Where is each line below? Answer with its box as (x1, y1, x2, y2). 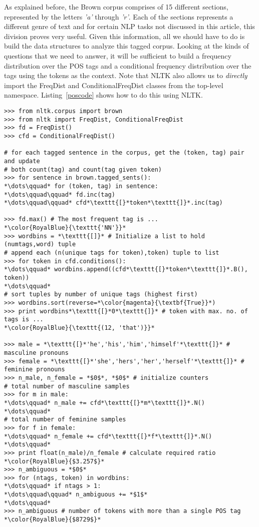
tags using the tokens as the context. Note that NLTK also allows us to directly (4, 70, 247, 81)
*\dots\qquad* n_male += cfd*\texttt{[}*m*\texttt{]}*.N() (4, 399, 205, 406)
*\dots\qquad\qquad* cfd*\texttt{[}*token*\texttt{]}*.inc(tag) (4, 199, 223, 207)
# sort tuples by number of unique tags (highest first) (4, 291, 198, 298)
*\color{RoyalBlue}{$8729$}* (4, 516, 101, 523)
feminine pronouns (4, 366, 65, 373)
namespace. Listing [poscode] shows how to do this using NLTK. (4, 90, 203, 100)
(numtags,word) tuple (4, 241, 76, 248)
